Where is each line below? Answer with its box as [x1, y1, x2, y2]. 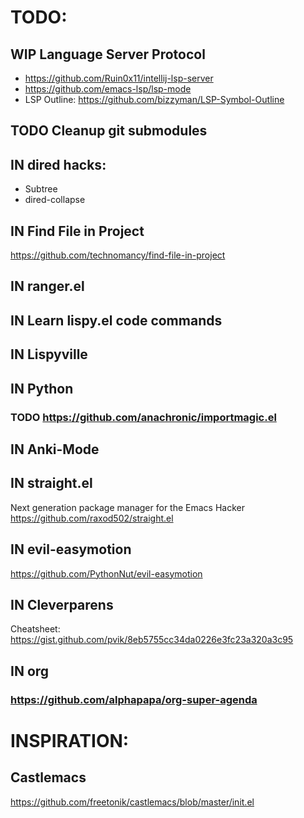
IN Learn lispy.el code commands [10, 312, 223, 329]
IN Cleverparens [10, 596, 114, 613]
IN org [10, 662, 50, 680]
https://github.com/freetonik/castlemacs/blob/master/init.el [10, 796, 255, 808]
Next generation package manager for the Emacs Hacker [10, 501, 245, 513]
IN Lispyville [10, 346, 88, 363]
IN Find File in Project [10, 222, 145, 240]
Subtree [24, 183, 58, 195]
